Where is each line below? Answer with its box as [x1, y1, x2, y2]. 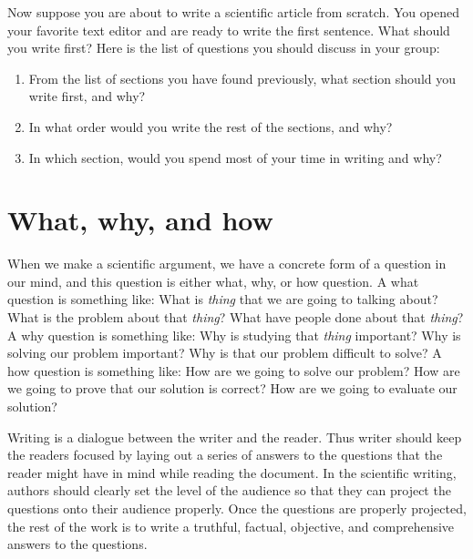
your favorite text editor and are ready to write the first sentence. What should [7, 20, 450, 39]
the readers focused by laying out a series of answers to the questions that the [7, 445, 443, 464]
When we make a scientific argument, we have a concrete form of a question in [7, 254, 447, 273]
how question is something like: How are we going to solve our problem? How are [7, 361, 460, 380]
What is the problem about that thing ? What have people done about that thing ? [7, 308, 464, 327]
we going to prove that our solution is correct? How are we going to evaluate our [7, 379, 458, 398]
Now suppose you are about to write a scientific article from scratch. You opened [7, 3, 459, 21]
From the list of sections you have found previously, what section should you [28, 68, 456, 87]
